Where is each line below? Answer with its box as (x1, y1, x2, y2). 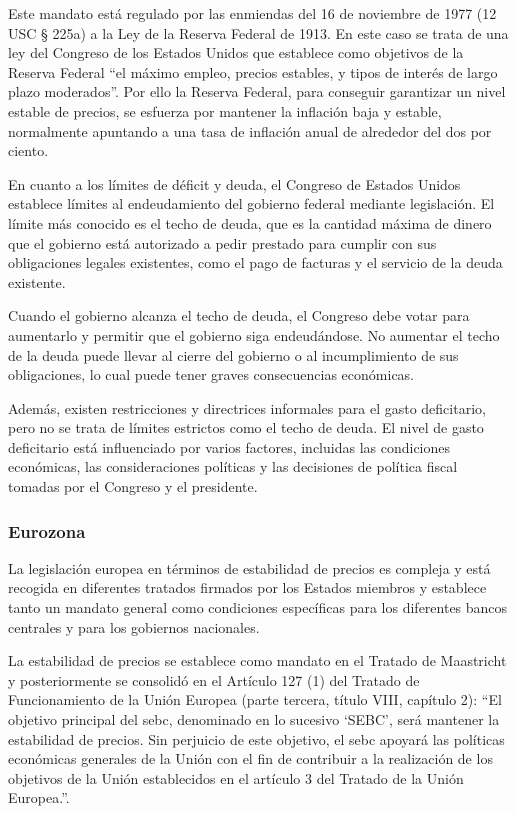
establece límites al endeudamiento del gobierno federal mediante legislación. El (8, 193, 495, 214)
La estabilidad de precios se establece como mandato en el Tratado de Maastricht (8, 650, 507, 671)
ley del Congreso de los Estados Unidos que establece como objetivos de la (8, 42, 464, 63)
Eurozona (8, 518, 86, 543)
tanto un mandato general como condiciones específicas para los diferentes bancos (8, 597, 508, 618)
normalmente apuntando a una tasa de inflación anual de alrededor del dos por (8, 120, 492, 141)
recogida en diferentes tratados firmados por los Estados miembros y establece (8, 577, 487, 598)
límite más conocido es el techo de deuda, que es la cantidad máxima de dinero (8, 212, 492, 233)
